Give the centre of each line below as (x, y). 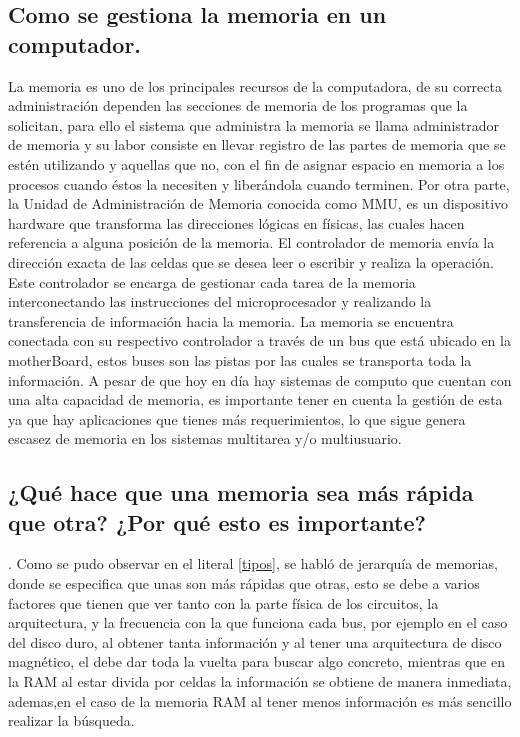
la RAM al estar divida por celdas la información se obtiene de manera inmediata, (260, 681)
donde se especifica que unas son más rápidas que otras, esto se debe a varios (244, 583)
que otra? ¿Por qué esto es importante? (217, 521)
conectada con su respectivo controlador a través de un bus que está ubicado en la (259, 340)
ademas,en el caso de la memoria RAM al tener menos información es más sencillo (260, 700)
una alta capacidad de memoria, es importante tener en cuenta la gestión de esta (255, 399)
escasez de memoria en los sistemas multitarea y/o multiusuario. (205, 438)
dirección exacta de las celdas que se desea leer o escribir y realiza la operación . (251, 261)
